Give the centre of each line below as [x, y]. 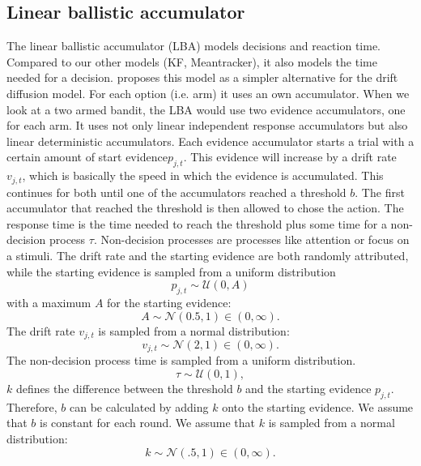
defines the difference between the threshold [124, 389]
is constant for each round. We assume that [148, 423]
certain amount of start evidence [87, 157]
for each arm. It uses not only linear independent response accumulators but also [207, 125]
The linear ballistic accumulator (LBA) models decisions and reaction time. [194, 46]
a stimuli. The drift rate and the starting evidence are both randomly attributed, [208, 255]
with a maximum [49, 302]
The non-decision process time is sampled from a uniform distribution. [181, 360]
